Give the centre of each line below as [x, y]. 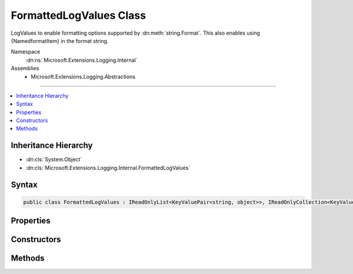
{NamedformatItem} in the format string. [60, 41]
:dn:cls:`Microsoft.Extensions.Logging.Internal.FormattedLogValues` [108, 168]
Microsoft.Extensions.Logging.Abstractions [83, 76]
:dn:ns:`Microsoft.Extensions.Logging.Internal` [81, 60]
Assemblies [25, 68]
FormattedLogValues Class [79, 15]
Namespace [26, 52]
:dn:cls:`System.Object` [54, 159]
